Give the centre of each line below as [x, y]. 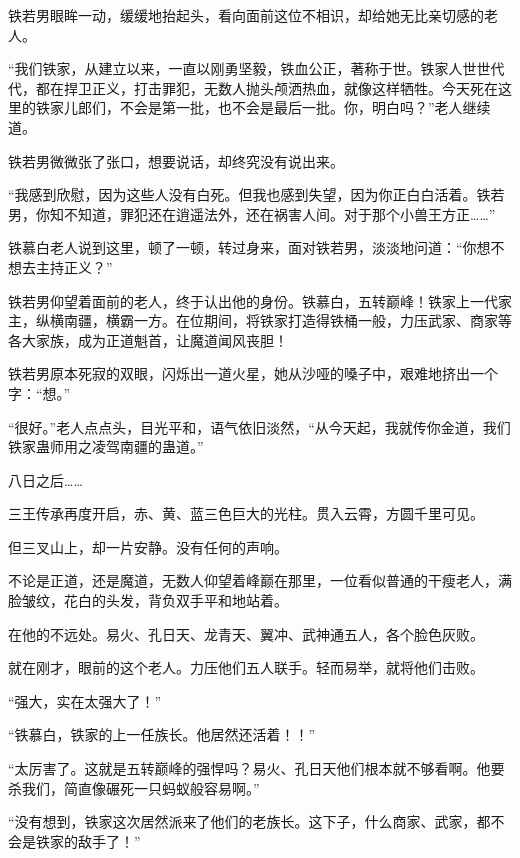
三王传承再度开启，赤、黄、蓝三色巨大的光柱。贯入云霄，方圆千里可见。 [246, 513]
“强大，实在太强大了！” [85, 700]
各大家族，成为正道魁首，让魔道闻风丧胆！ [148, 339]
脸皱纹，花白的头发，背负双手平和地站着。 [148, 600]
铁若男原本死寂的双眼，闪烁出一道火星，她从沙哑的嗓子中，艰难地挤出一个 [253, 373]
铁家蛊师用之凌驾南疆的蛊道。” [106, 446]
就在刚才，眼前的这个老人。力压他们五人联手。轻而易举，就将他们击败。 [246, 667]
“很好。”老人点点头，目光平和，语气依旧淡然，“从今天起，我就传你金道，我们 [259, 426]
